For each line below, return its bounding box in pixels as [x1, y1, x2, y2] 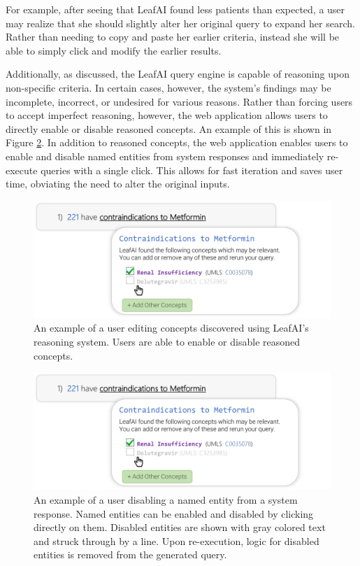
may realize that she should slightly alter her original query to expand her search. [6, 15, 355, 30]
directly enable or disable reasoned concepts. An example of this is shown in [6, 121, 332, 136]
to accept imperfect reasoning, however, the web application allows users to [6, 108, 328, 122]
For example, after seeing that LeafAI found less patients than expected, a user [6, 2, 345, 16]
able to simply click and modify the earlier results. [6, 43, 222, 57]
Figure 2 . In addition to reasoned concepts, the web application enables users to [6, 135, 348, 150]
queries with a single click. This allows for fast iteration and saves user [41, 162, 343, 177]
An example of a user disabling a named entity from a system [34, 492, 298, 507]
